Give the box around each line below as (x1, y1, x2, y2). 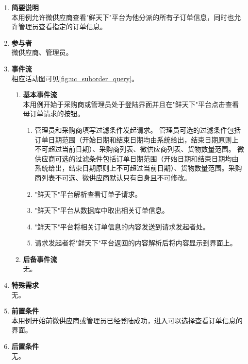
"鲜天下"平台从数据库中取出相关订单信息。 (34, 205, 169, 215)
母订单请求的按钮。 (23, 108, 84, 119)
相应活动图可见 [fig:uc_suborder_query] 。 (11, 73, 138, 83)
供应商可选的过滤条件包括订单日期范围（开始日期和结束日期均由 (34, 153, 239, 163)
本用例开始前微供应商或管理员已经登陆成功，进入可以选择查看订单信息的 (11, 315, 243, 325)
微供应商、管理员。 (11, 47, 73, 57)
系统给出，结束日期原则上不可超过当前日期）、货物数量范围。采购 (34, 163, 242, 173)
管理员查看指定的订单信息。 (18, 21, 107, 32)
